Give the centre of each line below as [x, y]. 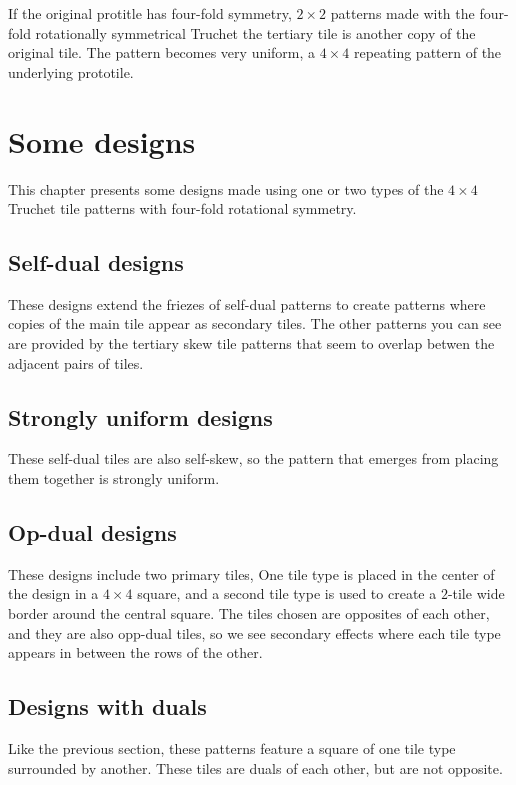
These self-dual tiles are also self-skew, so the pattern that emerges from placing [253, 458]
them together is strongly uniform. [114, 478]
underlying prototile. [71, 71]
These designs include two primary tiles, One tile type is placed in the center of [251, 573]
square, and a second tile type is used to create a [287, 593]
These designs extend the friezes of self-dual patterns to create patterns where [247, 303]
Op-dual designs [92, 532]
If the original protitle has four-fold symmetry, [150, 13]
